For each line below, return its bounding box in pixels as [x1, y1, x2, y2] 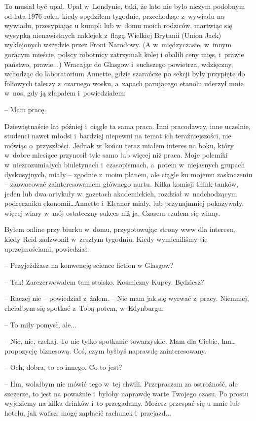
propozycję [4, 345, 37, 356]
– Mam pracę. [4, 104, 46, 114]
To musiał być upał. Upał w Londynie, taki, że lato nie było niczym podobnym [4, 1, 245, 11]
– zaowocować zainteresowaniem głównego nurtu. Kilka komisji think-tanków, [4, 179, 238, 189]
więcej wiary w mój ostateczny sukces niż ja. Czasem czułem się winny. [4, 207, 220, 218]
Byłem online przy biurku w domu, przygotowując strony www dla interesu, [4, 224, 235, 234]
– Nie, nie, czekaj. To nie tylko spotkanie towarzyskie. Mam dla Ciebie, [4, 336, 219, 346]
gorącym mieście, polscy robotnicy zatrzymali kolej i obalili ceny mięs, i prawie [4, 49, 244, 59]
